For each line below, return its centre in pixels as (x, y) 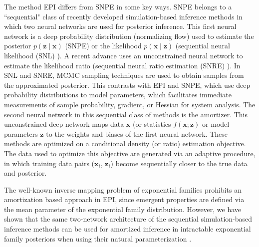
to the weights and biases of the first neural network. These (137, 133)
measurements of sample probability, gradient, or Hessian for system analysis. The (130, 104)
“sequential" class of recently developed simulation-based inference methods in (123, 16)
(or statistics (152, 124)
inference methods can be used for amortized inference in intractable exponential (128, 229)
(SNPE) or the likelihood (103, 46)
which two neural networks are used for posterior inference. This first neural (120, 26)
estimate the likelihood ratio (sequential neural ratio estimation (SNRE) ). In (122, 65)
